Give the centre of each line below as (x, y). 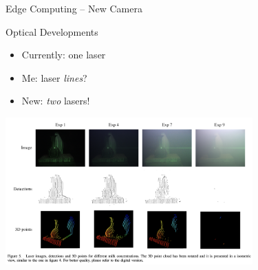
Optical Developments (52, 31)
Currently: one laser (64, 55)
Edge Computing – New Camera (74, 8)
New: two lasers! (56, 101)
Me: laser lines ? (54, 77)
